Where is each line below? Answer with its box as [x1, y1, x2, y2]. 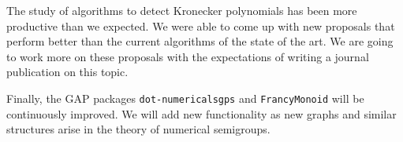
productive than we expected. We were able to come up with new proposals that [6, 17, 395, 34]
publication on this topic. [6, 64, 129, 80]
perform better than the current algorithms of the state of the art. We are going [6, 33, 394, 49]
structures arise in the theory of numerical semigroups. [6, 121, 271, 137]
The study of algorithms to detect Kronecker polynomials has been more [6, 2, 357, 18]
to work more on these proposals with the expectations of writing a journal [6, 48, 369, 64]
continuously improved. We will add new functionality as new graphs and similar [6, 105, 397, 122]
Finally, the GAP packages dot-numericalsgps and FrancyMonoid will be [6, 89, 364, 106]
